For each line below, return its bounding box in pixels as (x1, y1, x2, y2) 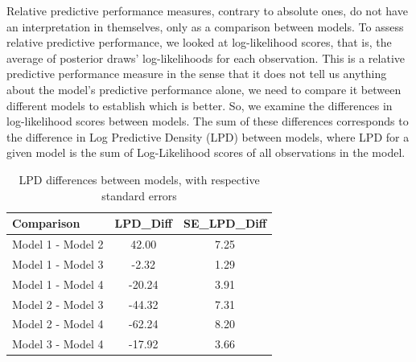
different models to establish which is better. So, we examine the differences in (6, 97, 393, 113)
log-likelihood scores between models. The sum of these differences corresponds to (6, 113, 409, 130)
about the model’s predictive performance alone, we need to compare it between (6, 80, 402, 97)
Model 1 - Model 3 (12, 255, 104, 272)
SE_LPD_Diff (183, 215, 267, 232)
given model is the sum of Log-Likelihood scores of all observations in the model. (6, 144, 406, 161)
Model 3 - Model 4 (12, 335, 104, 352)
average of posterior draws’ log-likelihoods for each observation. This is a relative (6, 49, 405, 66)
